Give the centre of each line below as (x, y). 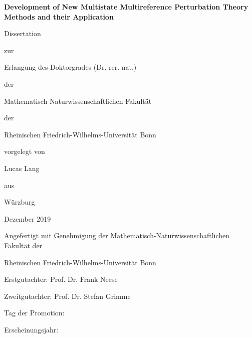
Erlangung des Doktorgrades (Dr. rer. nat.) (70, 67)
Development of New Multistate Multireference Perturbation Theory (126, 7)
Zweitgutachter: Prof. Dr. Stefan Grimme (67, 296)
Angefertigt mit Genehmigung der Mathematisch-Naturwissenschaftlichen (117, 235)
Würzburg (20, 202)
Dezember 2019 (28, 218)
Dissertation (23, 33)
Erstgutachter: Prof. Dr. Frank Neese (61, 279)
